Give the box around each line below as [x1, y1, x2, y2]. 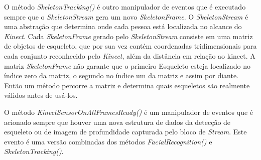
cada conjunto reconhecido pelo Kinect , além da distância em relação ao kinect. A [4, 50, 255, 61]
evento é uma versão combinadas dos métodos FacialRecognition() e [4, 136, 212, 146]
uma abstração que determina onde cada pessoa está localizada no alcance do [4, 21, 242, 32]
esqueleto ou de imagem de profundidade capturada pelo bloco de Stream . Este [4, 126, 247, 137]
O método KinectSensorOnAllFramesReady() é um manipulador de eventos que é [4, 106, 253, 117]
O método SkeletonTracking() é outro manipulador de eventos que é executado [4, 2, 246, 12]
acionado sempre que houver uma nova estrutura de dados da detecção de [4, 116, 231, 127]
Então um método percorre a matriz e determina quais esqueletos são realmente [4, 80, 250, 90]
